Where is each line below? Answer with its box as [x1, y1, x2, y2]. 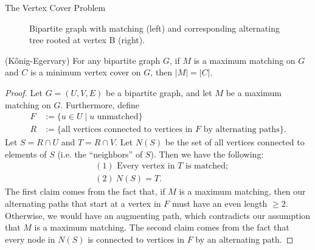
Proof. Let [5, 86, 43, 99]
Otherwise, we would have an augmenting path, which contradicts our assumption [5, 209, 311, 221]
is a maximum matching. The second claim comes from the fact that [34, 221, 289, 234]
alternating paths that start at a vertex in [5, 197, 161, 210]
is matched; [185, 162, 229, 171]
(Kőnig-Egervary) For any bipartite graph [5, 54, 161, 66]
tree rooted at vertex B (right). [29, 33, 145, 46]
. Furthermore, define [60, 98, 139, 111]
